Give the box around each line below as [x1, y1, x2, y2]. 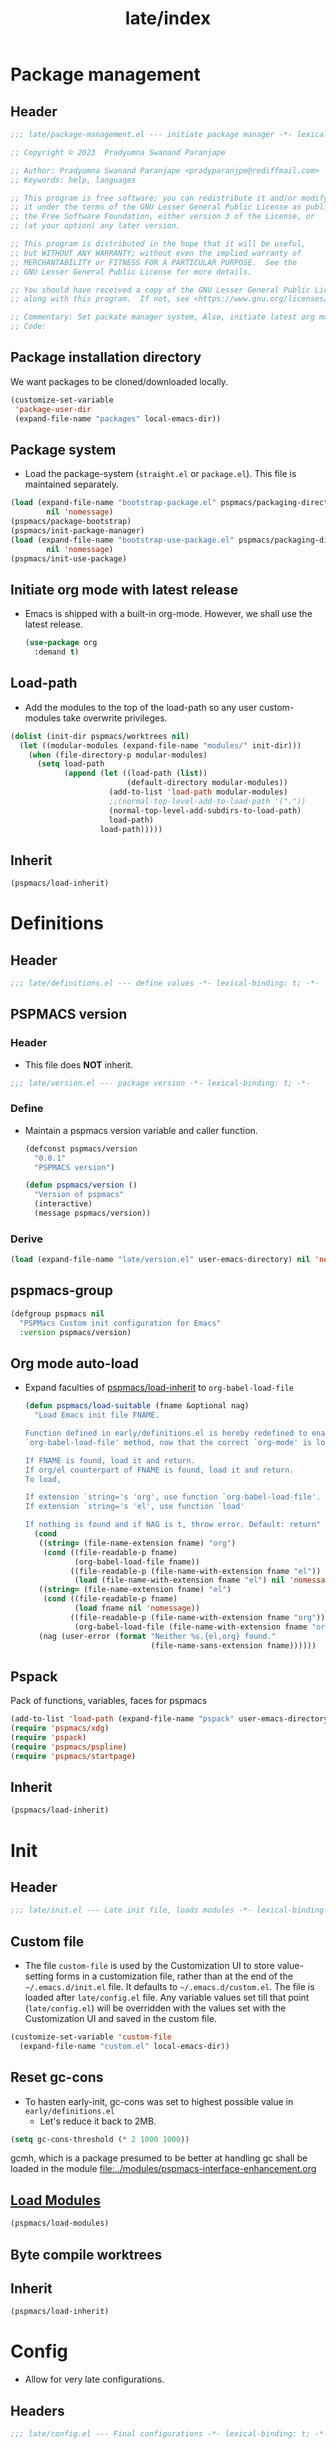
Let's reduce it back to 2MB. [39, 2115, 157, 2127]
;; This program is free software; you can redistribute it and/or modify [10, 193, 329, 203]
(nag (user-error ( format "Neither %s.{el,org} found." [38, 1631, 277, 1641]
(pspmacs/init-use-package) [10, 553, 128, 564]
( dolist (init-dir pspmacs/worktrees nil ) [10, 731, 190, 741]
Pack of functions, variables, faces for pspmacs [10, 1695, 208, 1707]
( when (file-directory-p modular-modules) [28, 750, 208, 760]
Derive [10, 1232, 43, 1246]
